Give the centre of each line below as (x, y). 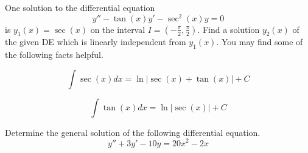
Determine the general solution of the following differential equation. (133, 132)
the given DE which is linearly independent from (96, 42)
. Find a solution (229, 29)
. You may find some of (260, 42)
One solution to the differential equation (80, 7)
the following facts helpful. (54, 55)
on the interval (118, 29)
